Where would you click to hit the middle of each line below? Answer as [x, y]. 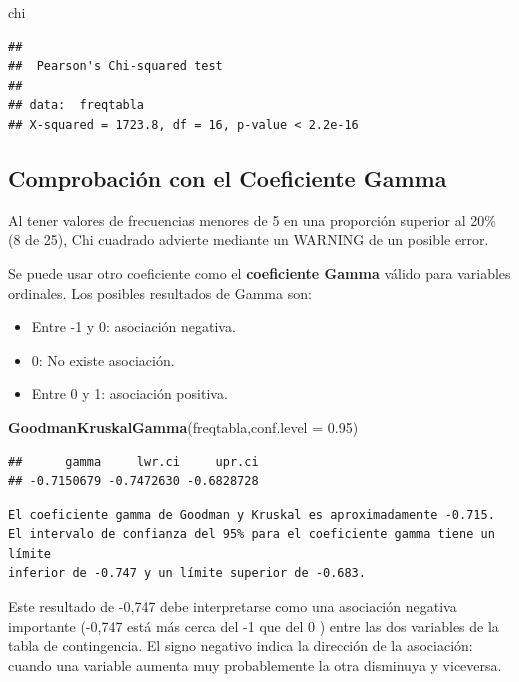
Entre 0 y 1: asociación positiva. [129, 393]
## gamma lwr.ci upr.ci [133, 461]
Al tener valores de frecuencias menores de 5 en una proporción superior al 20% [252, 219]
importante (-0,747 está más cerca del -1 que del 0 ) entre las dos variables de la [253, 625]
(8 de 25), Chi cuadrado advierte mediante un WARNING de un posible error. [248, 239]
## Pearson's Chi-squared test [115, 66]
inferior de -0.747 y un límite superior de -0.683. [187, 573]
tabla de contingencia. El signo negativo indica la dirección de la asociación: [240, 645]
